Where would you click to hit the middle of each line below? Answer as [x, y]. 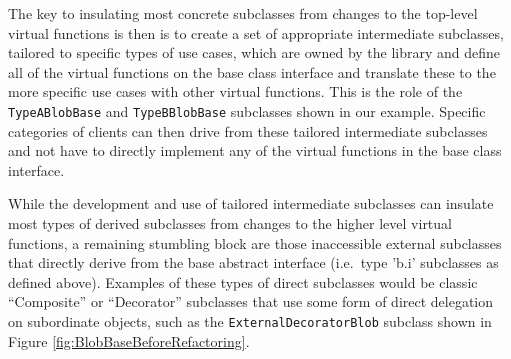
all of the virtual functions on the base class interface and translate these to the [252, 71]
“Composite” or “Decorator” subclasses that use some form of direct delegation [251, 301]
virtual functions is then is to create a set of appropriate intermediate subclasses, [256, 32]
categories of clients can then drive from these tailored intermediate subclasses [248, 130]
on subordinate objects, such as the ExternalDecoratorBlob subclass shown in [250, 320]
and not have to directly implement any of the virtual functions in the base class [255, 150]
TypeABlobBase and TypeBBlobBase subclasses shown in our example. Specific [247, 110]
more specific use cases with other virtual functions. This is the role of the [235, 91]
